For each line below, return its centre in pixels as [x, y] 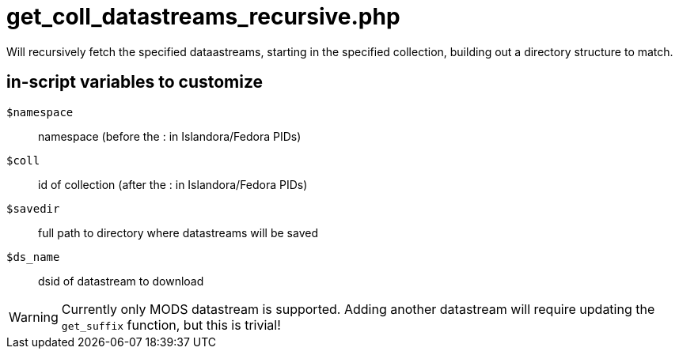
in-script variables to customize [135, 82]
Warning [34, 317]
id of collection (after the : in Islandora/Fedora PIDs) [173, 184]
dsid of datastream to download [121, 281]
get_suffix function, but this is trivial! [171, 325]
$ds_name [33, 257]
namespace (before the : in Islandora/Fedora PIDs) [170, 136]
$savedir [33, 208]
